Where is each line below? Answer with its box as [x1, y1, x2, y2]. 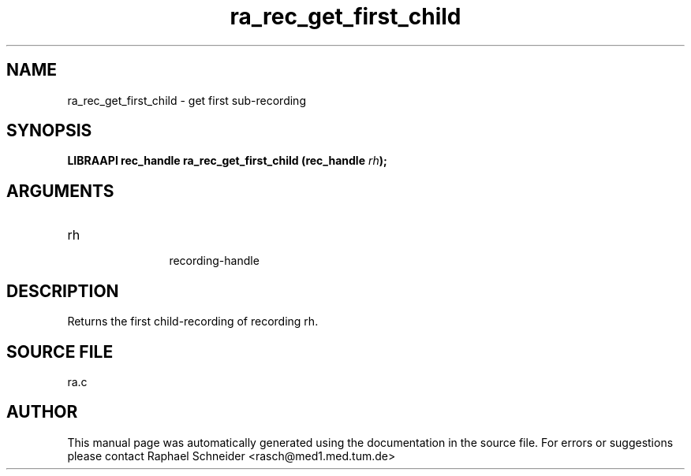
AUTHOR [6, 402, 78, 422]
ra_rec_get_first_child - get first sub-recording [67, 93, 306, 107]
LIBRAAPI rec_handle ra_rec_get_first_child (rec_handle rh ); [67, 154, 387, 168]
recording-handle [169, 254, 260, 268]
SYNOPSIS [6, 121, 92, 141]
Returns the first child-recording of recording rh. [67, 314, 319, 329]
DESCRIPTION [6, 281, 119, 301]
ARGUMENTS [6, 180, 114, 201]
